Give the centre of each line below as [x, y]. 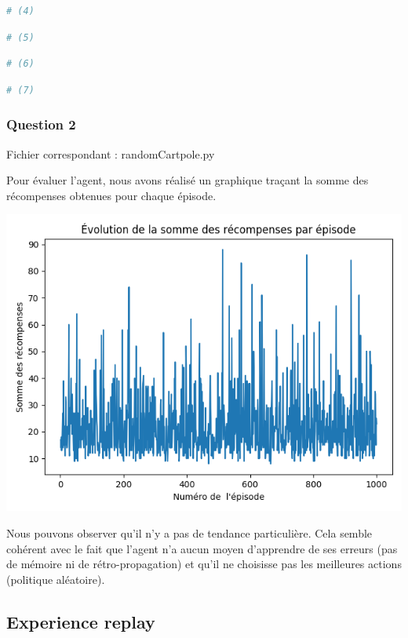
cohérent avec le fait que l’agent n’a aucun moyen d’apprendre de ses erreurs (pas [202, 548]
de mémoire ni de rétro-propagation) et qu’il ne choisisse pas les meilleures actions [204, 564]
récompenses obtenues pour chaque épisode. [111, 195]
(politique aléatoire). [56, 579]
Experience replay [81, 621]
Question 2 [41, 124]
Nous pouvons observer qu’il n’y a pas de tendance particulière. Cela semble [189, 532]
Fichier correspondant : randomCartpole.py [111, 153]
